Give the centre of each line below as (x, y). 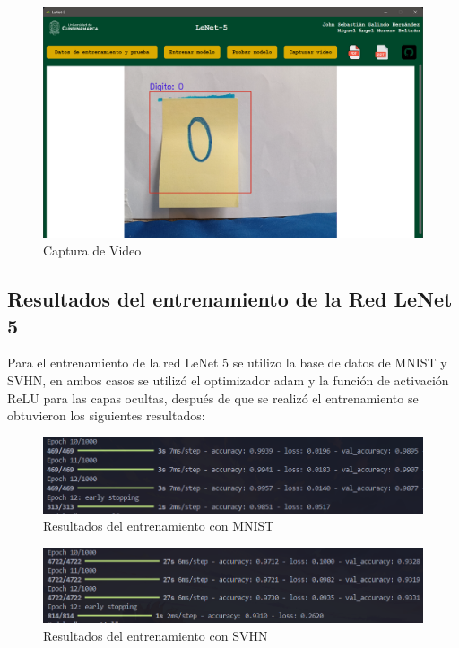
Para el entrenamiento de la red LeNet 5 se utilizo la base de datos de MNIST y (227, 363)
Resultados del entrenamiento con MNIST (159, 526)
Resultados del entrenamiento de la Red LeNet (230, 299)
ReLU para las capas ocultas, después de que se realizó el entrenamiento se (213, 397)
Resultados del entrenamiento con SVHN (156, 635)
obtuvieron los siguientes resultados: (106, 415)
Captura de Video (92, 251)
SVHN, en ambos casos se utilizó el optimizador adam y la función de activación (228, 380)
